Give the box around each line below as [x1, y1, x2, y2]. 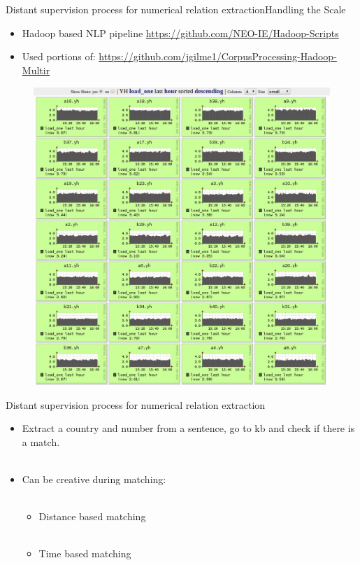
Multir [22, 62, 50, 77]
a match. [22, 434, 60, 449]
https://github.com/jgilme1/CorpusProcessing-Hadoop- [99, 49, 337, 64]
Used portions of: [22, 49, 96, 64]
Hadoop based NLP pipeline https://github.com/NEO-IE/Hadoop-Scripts [22, 25, 339, 40]
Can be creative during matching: [22, 472, 166, 486]
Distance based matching [38, 509, 146, 524]
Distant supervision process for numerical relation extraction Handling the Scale [6, 2, 346, 16]
